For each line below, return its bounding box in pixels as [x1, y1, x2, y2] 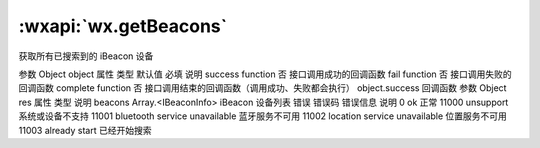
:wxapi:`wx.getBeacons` [18, 15, 228, 37]
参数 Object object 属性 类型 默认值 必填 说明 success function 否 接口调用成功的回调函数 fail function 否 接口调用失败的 [18, 68, 512, 80]
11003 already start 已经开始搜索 [18, 124, 152, 136]
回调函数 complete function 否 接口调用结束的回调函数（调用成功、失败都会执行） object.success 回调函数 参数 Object [18, 82, 507, 94]
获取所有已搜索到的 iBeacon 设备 [18, 50, 154, 62]
